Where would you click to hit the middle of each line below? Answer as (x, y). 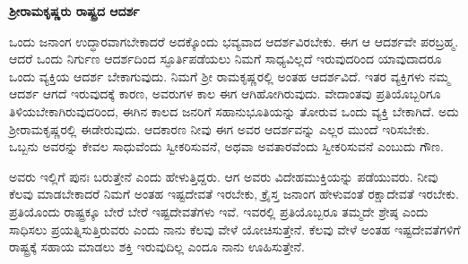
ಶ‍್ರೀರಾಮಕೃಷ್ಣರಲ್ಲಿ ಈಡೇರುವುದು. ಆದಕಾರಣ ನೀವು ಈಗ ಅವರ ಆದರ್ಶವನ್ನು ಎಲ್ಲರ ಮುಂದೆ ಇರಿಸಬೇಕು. (219, 128)
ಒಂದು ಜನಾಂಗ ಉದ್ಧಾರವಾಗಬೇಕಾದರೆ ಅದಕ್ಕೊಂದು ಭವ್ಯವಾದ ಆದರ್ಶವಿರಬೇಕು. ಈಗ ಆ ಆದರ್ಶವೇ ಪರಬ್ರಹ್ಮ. (234, 41)
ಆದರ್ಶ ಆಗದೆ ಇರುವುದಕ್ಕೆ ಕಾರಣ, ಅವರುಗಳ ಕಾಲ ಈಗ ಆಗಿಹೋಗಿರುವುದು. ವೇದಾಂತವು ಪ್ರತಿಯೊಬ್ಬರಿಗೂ (225, 94)
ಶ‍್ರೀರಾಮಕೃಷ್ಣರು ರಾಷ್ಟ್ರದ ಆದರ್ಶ (74, 11)
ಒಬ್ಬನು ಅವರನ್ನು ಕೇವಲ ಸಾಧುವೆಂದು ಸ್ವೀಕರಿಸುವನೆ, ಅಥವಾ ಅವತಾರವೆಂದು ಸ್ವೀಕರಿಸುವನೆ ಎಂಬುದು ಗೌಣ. (226, 146)
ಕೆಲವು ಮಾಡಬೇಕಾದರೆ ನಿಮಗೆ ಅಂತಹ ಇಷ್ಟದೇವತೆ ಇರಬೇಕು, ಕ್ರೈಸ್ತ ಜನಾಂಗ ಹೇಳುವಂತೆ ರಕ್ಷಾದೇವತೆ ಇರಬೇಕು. (234, 194)
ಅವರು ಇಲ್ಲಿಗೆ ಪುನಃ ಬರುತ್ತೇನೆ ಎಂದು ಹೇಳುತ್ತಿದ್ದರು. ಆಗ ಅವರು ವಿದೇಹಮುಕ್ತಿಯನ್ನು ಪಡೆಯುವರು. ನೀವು (224, 176)
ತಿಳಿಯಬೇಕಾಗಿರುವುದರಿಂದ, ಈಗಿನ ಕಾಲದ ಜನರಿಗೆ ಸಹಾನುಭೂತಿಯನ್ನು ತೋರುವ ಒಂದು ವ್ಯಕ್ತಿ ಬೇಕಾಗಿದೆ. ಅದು (234, 111)
